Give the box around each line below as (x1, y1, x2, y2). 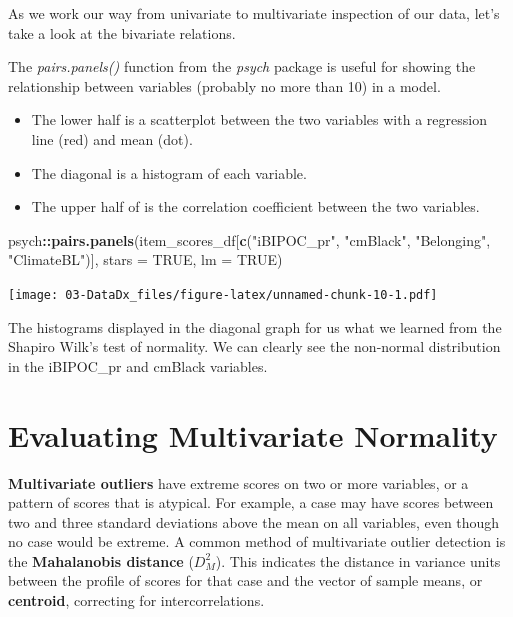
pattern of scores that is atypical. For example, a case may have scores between (8, 492, 494, 513)
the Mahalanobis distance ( (8, 550, 194, 571)
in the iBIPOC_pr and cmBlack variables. (8, 355, 268, 376)
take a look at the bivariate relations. (8, 22, 236, 43)
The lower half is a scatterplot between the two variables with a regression (31, 109, 487, 130)
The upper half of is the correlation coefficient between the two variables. (31, 196, 480, 217)
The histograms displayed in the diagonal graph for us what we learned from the (8, 316, 502, 337)
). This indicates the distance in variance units (215, 550, 501, 571)
